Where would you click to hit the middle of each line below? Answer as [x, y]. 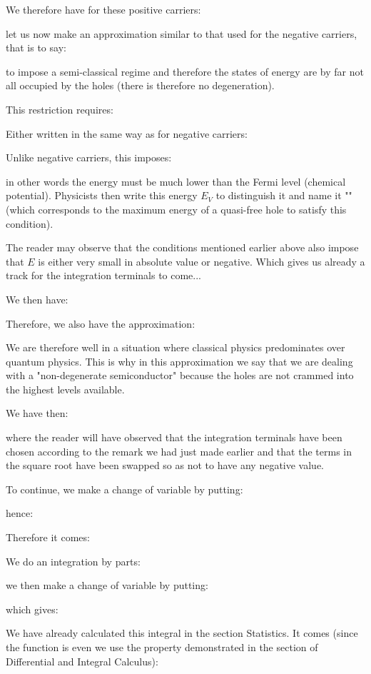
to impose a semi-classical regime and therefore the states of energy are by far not [185, 71]
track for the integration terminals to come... [104, 275]
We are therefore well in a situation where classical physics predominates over [176, 347]
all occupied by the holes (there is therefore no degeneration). [140, 85]
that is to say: [36, 47]
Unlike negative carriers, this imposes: [89, 157]
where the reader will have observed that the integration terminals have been [174, 437]
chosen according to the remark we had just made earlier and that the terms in [179, 451]
